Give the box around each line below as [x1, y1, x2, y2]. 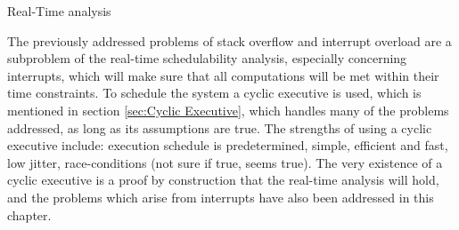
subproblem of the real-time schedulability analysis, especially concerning [7, 49, 407, 67]
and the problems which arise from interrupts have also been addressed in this [7, 187, 434, 206]
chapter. [7, 205, 52, 224]
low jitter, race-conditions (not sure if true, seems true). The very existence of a [7, 153, 443, 171]
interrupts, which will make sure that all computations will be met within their [7, 66, 439, 84]
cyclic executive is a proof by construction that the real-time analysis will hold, [7, 171, 439, 189]
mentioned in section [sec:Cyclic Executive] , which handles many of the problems [7, 100, 449, 119]
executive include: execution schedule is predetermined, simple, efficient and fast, [7, 136, 448, 155]
